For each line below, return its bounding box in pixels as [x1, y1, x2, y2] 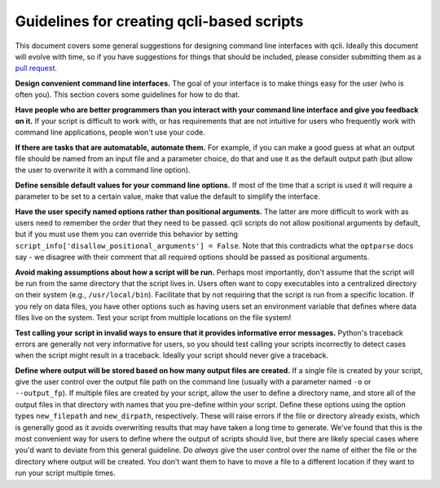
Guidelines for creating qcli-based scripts [15, 12, 304, 30]
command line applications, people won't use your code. [15, 127, 205, 138]
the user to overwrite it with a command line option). [15, 165, 191, 175]
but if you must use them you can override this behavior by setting [15, 229, 238, 240]
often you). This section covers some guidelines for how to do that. [15, 90, 240, 99]
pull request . [15, 64, 57, 73]
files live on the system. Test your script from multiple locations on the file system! [15, 313, 292, 323]
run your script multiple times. [15, 468, 116, 478]
